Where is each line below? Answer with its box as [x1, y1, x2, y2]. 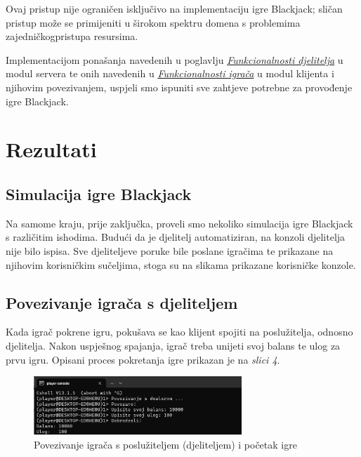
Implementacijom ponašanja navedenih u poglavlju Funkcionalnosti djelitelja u [6, 52, 343, 67]
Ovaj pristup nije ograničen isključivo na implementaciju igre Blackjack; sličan [6, 1, 343, 15]
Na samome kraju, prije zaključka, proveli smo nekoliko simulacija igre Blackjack [6, 216, 353, 230]
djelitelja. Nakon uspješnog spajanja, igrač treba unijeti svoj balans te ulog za [6, 338, 341, 352]
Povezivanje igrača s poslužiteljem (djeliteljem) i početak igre [34, 437, 297, 451]
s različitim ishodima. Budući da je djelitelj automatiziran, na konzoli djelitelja [6, 230, 346, 244]
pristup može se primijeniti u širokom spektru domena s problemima [6, 15, 301, 29]
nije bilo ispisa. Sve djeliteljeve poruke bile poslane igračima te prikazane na [6, 243, 334, 258]
